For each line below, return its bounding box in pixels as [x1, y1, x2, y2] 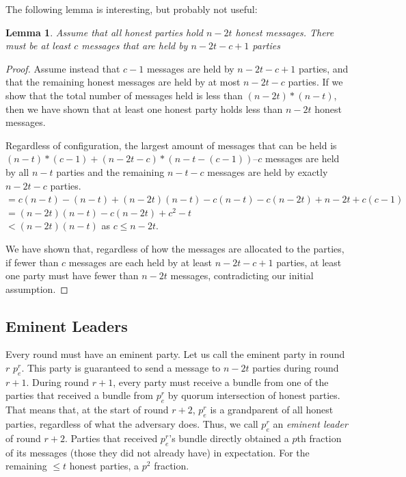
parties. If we [288, 75, 343, 89]
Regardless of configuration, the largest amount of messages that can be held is [5, 138, 337, 152]
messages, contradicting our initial [170, 268, 314, 283]
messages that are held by [81, 38, 188, 53]
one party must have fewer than [5, 268, 139, 283]
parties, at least [276, 255, 342, 269]
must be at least [5, 38, 71, 53]
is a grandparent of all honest [210, 402, 334, 417]
